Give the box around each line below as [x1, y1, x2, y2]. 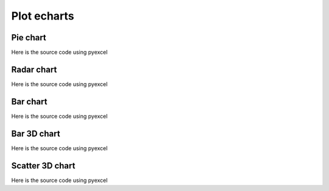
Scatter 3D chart [11, 160, 76, 171]
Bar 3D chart [11, 128, 60, 139]
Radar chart [11, 64, 57, 74]
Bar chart [11, 96, 48, 107]
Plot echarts [11, 9, 74, 23]
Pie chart [11, 32, 47, 43]
